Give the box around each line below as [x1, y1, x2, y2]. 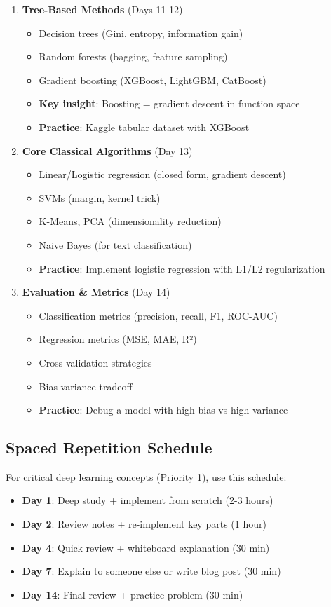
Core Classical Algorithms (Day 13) [22, 143, 193, 158]
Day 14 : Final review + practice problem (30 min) [22, 587, 243, 601]
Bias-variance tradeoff [39, 378, 133, 393]
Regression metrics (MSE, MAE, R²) [39, 332, 197, 346]
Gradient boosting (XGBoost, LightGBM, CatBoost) [39, 72, 266, 87]
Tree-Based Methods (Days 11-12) [22, 2, 183, 16]
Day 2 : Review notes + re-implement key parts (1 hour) [22, 517, 266, 531]
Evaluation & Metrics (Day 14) [22, 285, 170, 299]
